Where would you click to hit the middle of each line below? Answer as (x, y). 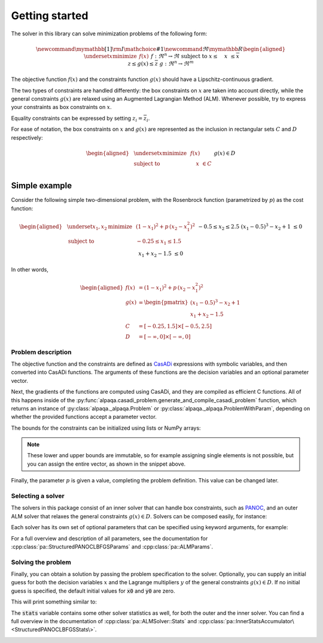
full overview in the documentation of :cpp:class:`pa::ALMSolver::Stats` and (104, 621)
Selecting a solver (38, 496)
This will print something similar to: (54, 602)
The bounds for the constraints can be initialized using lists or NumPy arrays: (106, 428)
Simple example (42, 186)
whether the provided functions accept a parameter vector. (84, 417)
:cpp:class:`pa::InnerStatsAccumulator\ (246, 621)
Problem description (41, 352)
